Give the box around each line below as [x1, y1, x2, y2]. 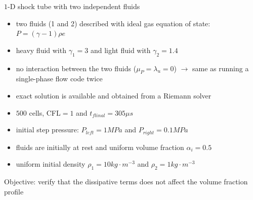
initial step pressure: [16, 124, 79, 135]
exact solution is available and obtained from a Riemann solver [16, 90, 212, 101]
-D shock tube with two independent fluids [8, 1, 140, 11]
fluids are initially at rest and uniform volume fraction [16, 141, 184, 152]
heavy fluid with [16, 44, 66, 55]
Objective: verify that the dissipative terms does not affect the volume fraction [4, 176, 248, 186]
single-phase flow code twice [16, 73, 103, 84]
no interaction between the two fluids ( [16, 63, 137, 73]
